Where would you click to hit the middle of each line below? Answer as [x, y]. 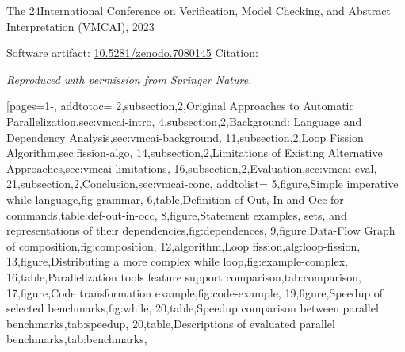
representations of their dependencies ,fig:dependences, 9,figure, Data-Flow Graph [201, 230]
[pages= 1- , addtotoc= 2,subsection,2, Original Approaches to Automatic [180, 106]
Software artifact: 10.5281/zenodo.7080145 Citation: [132, 53]
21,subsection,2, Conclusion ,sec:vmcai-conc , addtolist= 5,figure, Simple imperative [202, 184]
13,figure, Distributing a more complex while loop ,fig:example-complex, [177, 261]
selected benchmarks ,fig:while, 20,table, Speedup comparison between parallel [193, 308]
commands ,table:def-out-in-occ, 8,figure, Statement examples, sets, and [177, 214]
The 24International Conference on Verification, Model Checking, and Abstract [199, 10]
